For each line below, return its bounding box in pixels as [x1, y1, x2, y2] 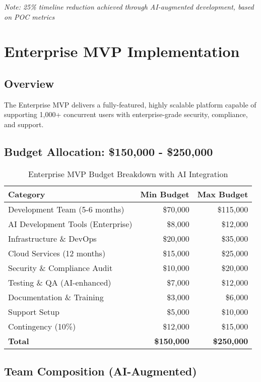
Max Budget [197, 188, 248, 200]
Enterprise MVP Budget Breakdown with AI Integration [28, 168, 228, 180]
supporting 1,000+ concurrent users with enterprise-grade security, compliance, [4, 109, 248, 120]
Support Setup [8, 305, 59, 317]
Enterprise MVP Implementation [4, 41, 240, 62]
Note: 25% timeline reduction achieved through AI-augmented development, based [4, 2, 254, 12]
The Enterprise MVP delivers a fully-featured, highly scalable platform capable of [4, 99, 256, 110]
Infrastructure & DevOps [8, 232, 97, 244]
